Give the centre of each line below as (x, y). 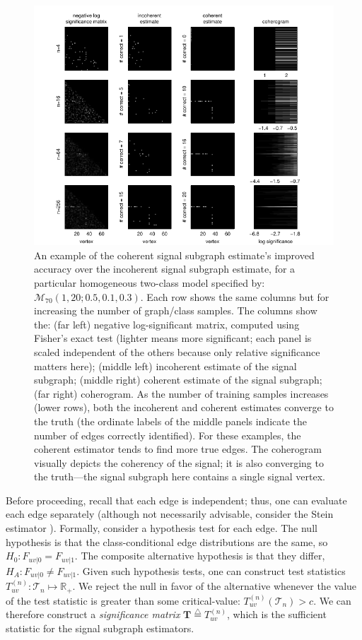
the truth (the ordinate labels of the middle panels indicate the (171, 421)
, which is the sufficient (276, 614)
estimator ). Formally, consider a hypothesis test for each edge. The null (162, 528)
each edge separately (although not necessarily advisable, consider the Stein (170, 514)
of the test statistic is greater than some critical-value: (123, 600)
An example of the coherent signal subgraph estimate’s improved (174, 255)
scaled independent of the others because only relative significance (177, 351)
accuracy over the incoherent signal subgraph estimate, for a (165, 269)
